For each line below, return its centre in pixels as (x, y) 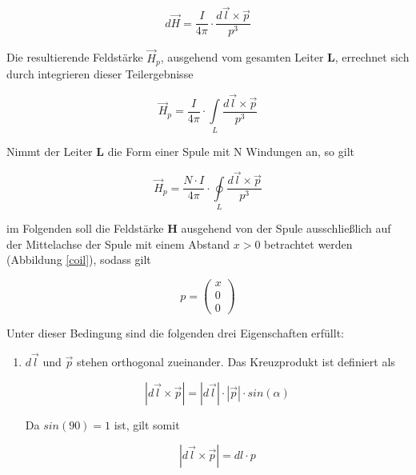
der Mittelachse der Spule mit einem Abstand (118, 243)
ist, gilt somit (147, 424)
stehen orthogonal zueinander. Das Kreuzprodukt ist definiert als (236, 361)
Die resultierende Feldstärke (75, 57)
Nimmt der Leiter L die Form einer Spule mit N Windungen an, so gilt (181, 151)
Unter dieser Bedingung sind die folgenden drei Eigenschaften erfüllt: (175, 333)
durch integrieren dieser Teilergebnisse (100, 73)
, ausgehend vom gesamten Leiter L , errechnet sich (285, 57)
